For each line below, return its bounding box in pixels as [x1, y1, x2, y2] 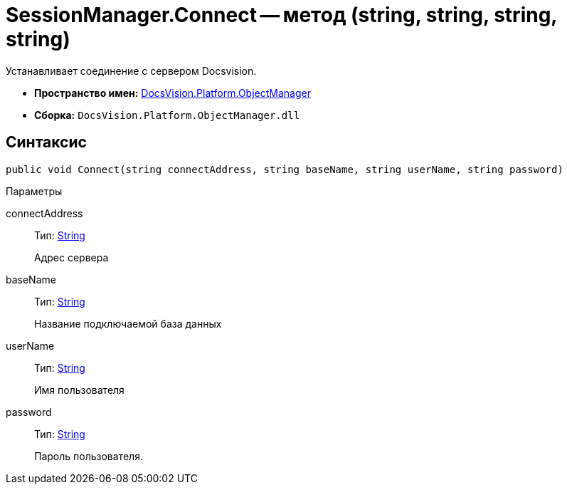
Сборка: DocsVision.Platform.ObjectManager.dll [34, 108, 300, 121]
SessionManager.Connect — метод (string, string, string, [6, 3, 557, 27]
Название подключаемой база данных [34, 317, 222, 330]
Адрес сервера [34, 251, 109, 264]
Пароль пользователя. [34, 449, 143, 462]
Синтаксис [6, 133, 87, 152]
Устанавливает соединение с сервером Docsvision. [6, 64, 257, 77]
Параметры [6, 184, 63, 197]
